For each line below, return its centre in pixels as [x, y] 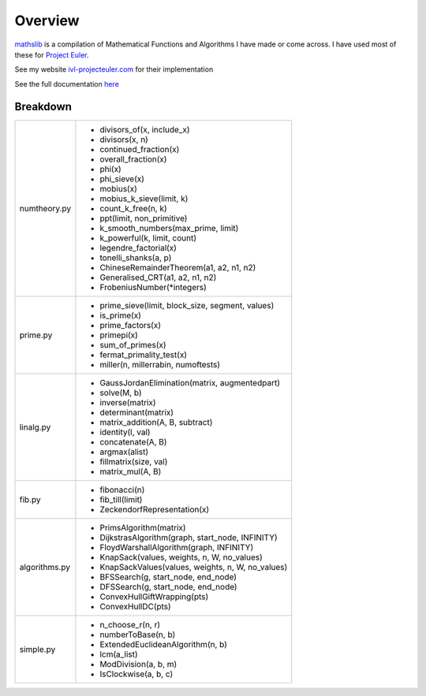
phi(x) [110, 169]
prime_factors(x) [131, 325]
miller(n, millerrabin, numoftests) [160, 364]
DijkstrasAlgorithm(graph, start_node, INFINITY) [189, 538]
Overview [47, 20]
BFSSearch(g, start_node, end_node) [168, 577]
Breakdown [43, 106]
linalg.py [35, 427]
